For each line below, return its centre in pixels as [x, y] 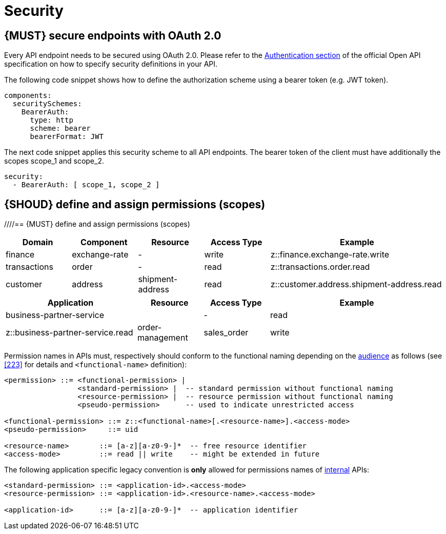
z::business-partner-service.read [69, 333]
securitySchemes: [47, 104]
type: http [52, 120]
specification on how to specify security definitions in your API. [111, 64]
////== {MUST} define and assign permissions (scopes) [97, 224]
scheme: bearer [60, 128]
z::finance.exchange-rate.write [330, 255]
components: [28, 96]
